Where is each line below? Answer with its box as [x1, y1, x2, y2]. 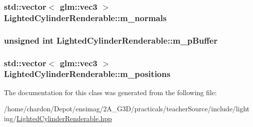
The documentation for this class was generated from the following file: [4, 87, 217, 97]
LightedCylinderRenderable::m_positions [4, 68, 171, 80]
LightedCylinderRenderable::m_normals [4, 11, 167, 24]
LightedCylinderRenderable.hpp [16, 113, 112, 123]
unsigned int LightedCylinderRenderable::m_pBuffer [4, 34, 218, 46]
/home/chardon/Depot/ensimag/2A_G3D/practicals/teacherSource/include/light [4, 103, 250, 114]
